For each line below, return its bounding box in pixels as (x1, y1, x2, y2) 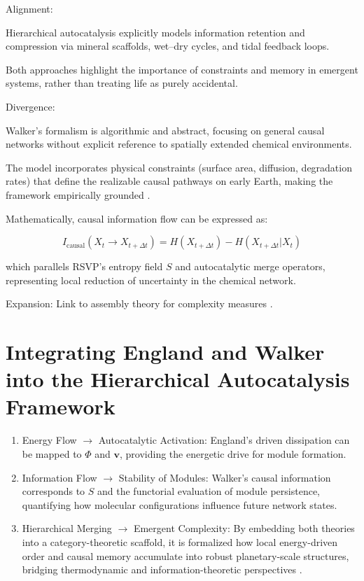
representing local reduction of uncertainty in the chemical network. (6, 272, 296, 287)
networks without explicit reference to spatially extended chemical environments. (6, 136, 352, 151)
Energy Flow (22, 433, 77, 447)
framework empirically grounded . (6, 187, 150, 202)
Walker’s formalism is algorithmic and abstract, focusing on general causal (6, 122, 325, 137)
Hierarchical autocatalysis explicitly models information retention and (6, 24, 305, 39)
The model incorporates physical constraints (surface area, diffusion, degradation (6, 160, 352, 174)
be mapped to (22, 447, 82, 461)
